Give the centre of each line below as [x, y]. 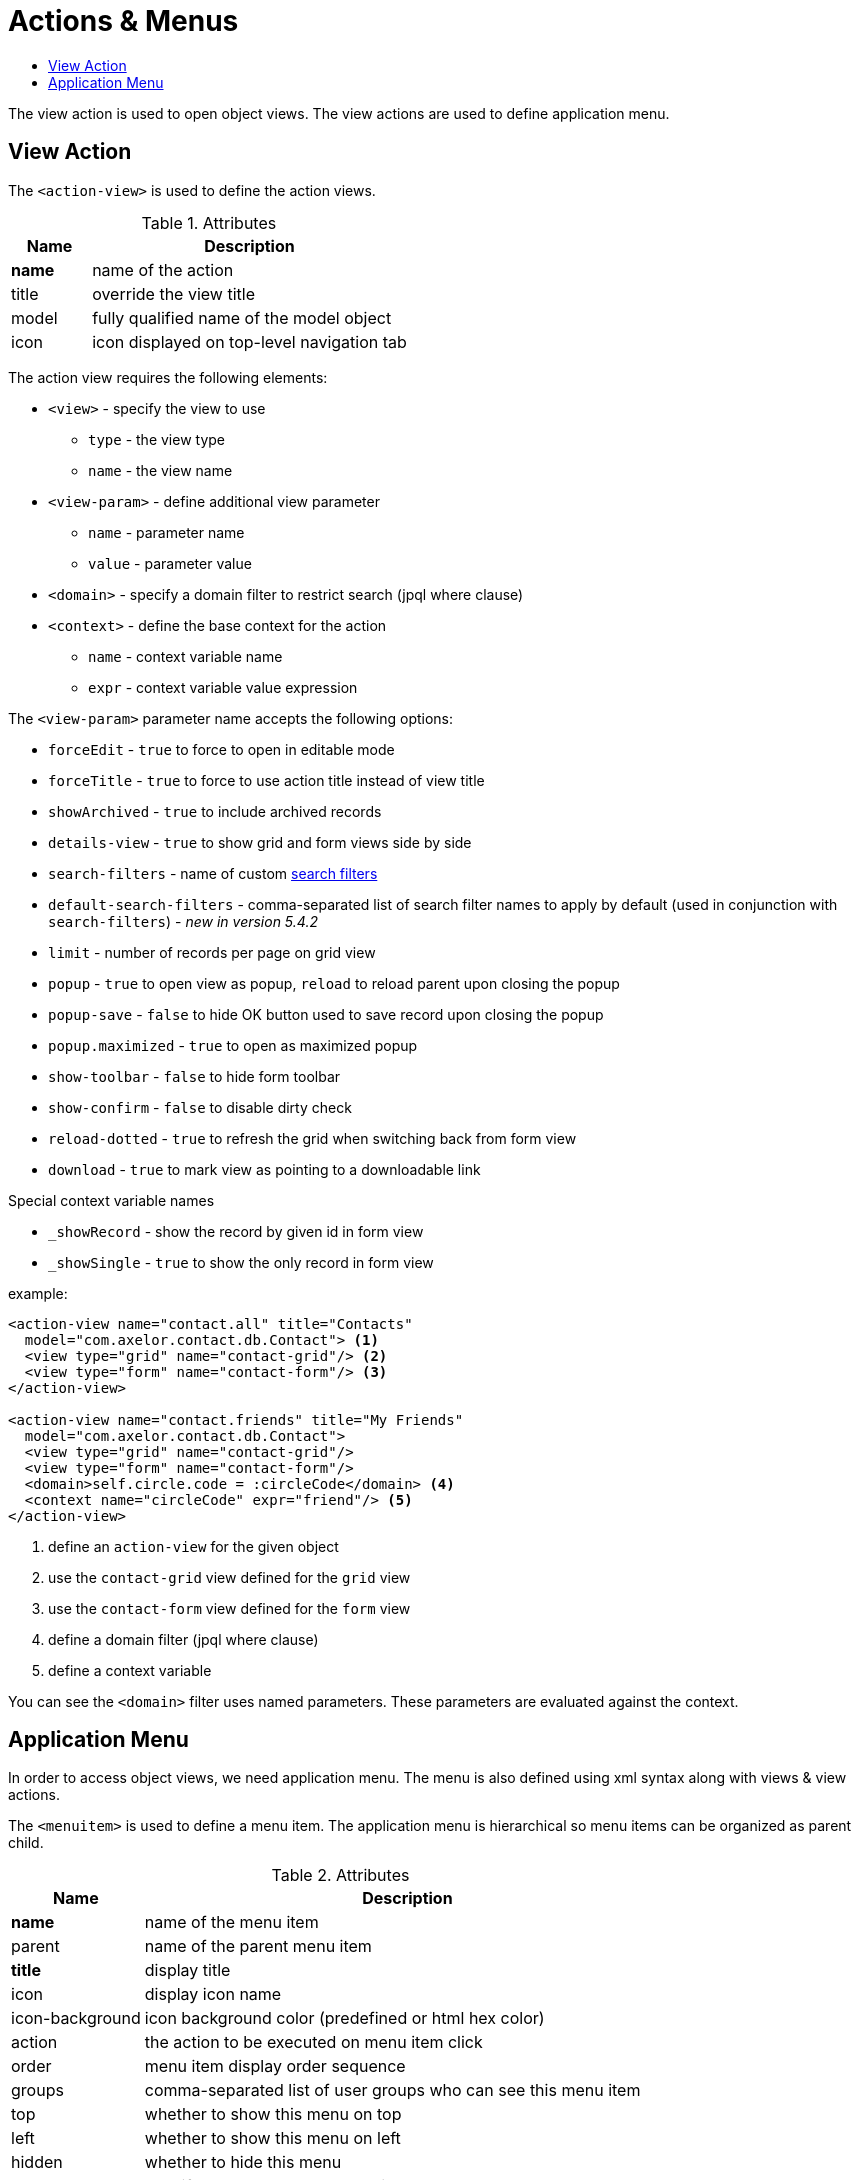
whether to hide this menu [243, 2162]
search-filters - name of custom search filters [213, 873]
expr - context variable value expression [223, 687]
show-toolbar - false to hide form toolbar [194, 1076]
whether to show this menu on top [273, 2114]
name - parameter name [166, 532]
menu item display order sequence [275, 2066]
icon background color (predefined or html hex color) [344, 2018]
